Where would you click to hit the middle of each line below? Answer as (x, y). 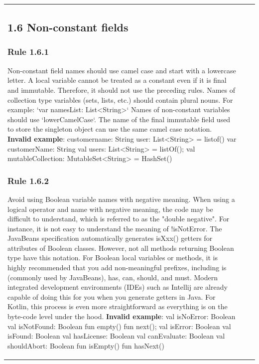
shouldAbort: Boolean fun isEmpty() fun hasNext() (86, 345)
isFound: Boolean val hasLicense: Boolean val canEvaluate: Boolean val (116, 336)
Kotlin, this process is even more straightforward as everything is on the (118, 306)
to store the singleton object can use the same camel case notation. (110, 129)
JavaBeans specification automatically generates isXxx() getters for (110, 238)
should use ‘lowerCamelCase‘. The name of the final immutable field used (119, 119)
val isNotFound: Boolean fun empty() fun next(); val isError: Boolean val (119, 326)
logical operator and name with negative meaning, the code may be (110, 209)
